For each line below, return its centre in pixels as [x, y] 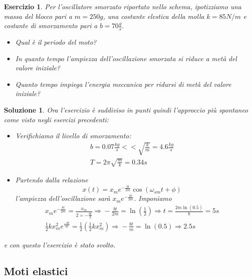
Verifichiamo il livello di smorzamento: [73, 136]
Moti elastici [36, 271]
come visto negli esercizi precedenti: [56, 119]
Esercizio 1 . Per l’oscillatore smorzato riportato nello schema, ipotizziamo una [123, 6]
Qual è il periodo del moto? [56, 42]
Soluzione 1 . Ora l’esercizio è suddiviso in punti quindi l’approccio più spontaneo [126, 109]
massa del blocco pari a [38, 16]
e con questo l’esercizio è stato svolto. [60, 244]
